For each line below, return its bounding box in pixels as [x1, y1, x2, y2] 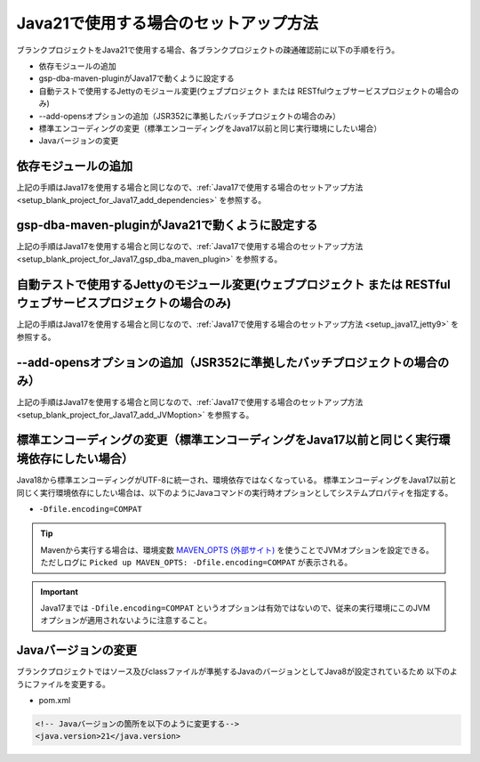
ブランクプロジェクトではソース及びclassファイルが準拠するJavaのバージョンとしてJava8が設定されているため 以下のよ [16, 666, 458, 677]
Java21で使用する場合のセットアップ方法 [16, 13, 319, 33]
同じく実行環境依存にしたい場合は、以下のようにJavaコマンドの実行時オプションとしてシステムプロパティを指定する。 [16, 487, 453, 498]
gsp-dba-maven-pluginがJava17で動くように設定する [38, 73, 235, 84]
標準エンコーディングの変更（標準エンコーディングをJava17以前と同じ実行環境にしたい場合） [38, 123, 382, 134]
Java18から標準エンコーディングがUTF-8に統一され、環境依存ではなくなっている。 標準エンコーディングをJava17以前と [16, 474, 457, 485]
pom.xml [38, 694, 71, 705]
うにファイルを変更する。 [16, 678, 110, 689]
